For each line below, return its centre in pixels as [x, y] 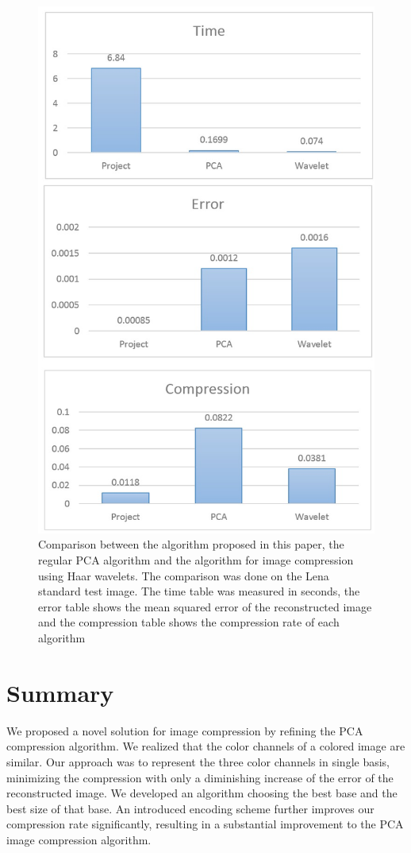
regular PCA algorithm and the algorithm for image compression [196, 560]
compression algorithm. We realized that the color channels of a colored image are [206, 746]
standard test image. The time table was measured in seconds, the [199, 591]
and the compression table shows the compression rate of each [189, 622]
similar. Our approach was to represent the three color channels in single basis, [198, 761]
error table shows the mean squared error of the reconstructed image [205, 606]
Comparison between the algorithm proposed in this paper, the [191, 544]
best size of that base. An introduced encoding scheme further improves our [190, 808]
